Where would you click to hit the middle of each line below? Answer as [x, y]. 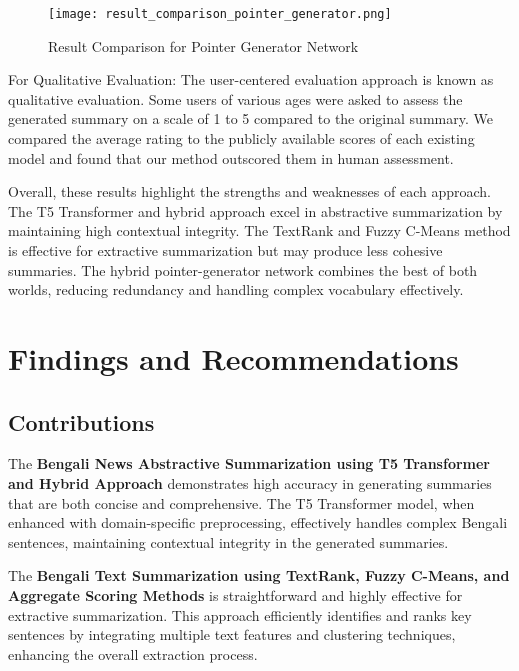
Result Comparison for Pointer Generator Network [203, 45]
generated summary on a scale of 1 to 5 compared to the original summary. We [250, 118]
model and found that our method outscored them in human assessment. [231, 157]
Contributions [81, 421]
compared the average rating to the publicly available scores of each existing [241, 138]
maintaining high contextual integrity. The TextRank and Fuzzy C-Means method [259, 230]
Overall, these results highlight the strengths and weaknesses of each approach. [249, 191]
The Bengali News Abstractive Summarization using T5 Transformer [249, 463]
